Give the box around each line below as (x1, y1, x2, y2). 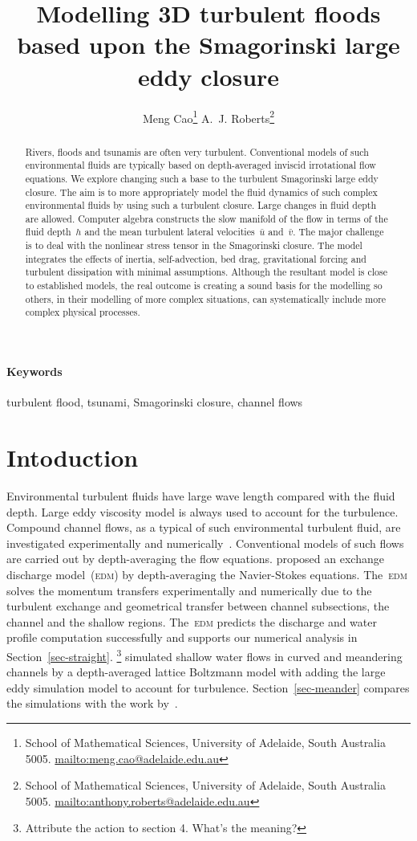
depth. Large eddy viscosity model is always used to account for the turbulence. (6, 503, 399, 520)
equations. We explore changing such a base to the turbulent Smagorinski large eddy (25, 171, 379, 185)
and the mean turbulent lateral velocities (84, 225, 255, 239)
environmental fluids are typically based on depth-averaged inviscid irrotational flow (25, 158, 376, 172)
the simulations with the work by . (6, 695, 178, 712)
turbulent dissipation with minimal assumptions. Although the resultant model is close (25, 265, 387, 279)
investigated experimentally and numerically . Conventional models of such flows (6, 534, 404, 551)
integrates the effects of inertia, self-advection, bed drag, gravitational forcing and (25, 251, 366, 265)
